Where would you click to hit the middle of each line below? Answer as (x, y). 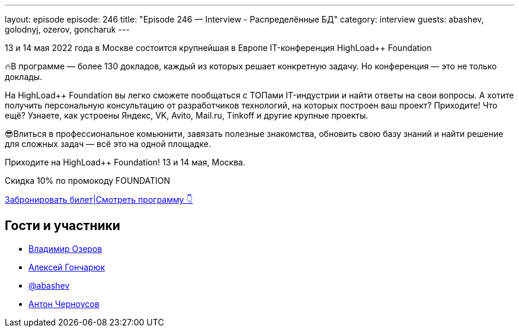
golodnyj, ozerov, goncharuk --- (67, 29)
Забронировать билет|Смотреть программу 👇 (99, 199)
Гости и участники (63, 226)
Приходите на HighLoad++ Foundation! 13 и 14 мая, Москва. (125, 162)
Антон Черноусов (64, 304)
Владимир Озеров (65, 248)
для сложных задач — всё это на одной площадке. (108, 144)
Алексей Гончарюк (67, 267)
